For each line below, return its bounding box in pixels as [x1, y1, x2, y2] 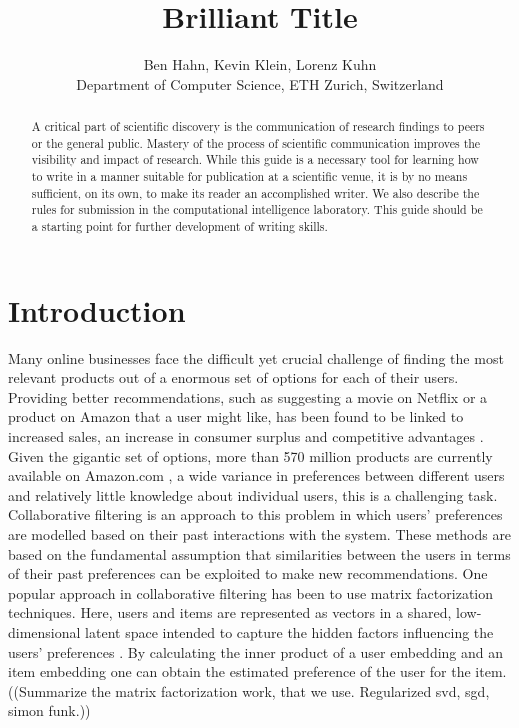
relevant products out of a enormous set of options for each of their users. [8, 367, 459, 388]
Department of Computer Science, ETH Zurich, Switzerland [76, 73, 444, 94]
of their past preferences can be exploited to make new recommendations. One [8, 563, 488, 584]
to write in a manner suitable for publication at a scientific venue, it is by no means [31, 168, 468, 185]
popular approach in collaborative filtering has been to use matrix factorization [8, 582, 493, 603]
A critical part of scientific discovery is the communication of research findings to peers [31, 118, 485, 135]
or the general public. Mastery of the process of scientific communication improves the [31, 134, 481, 151]
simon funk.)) [8, 700, 91, 721]
